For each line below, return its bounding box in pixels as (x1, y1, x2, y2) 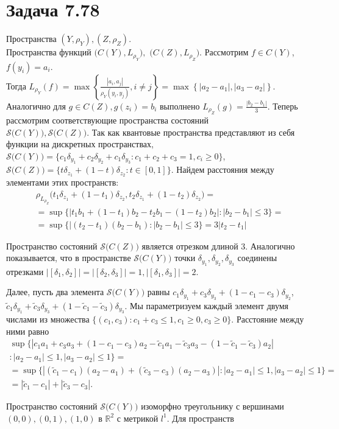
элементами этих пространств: (6, 176, 119, 189)
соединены (237, 251, 277, 264)
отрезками (6, 265, 44, 277)
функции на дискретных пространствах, (6, 138, 154, 150)
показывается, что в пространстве (6, 251, 131, 264)
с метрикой (116, 411, 159, 424)
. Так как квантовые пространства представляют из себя (87, 125, 295, 138)
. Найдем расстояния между (171, 163, 274, 176)
